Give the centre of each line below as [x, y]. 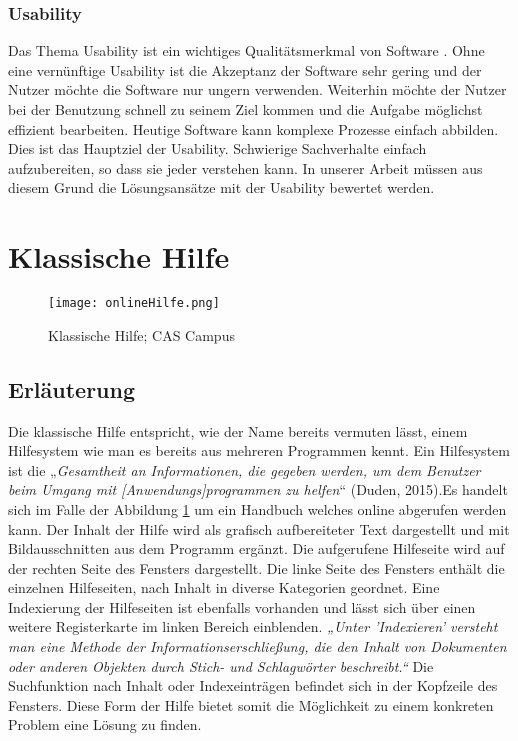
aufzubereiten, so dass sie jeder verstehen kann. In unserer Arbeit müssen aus [245, 167]
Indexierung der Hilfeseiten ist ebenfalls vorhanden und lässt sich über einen [242, 606]
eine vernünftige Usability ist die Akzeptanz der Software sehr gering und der [245, 69]
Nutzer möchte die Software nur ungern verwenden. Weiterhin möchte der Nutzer [257, 89]
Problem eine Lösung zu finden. [105, 724]
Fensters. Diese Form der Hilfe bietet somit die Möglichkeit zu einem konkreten [251, 704]
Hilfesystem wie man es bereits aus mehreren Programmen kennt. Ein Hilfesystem [259, 450]
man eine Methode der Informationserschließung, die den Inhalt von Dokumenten [257, 646]
